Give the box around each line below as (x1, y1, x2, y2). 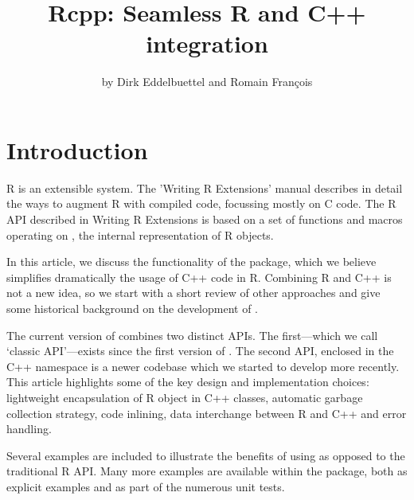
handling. (6, 420, 52, 437)
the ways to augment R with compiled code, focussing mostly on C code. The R (6, 195, 396, 212)
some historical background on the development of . (6, 300, 259, 316)
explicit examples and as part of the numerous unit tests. (6, 478, 285, 494)
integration (146, 27, 268, 60)
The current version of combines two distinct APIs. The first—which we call (6, 326, 378, 343)
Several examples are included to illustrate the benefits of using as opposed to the (6, 447, 405, 463)
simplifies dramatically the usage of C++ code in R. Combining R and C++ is (6, 268, 392, 285)
